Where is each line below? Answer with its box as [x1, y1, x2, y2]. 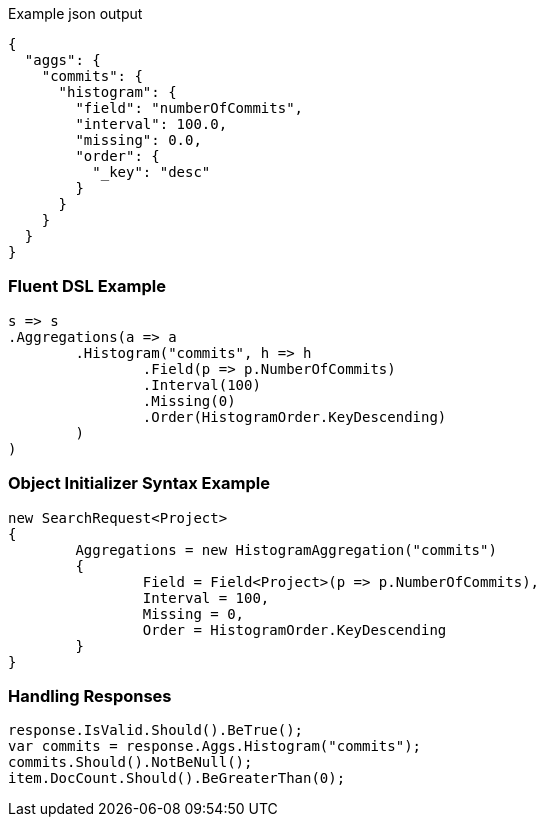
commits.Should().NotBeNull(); [8, 754, 253, 771]
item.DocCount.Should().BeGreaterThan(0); [8, 770, 346, 787]
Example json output [8, 5, 143, 22]
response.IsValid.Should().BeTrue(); [8, 722, 304, 739]
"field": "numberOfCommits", [75, 100, 304, 116]
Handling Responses [8, 685, 172, 706]
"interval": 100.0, [75, 116, 228, 132]
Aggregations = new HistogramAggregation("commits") [75, 541, 497, 558]
